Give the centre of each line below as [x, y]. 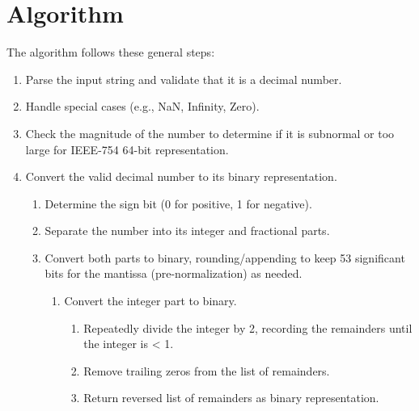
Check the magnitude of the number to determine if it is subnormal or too [210, 133]
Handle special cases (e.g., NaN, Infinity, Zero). [142, 106]
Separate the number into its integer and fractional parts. [187, 231]
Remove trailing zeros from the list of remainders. [207, 370]
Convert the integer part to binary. [150, 301]
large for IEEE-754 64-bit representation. [127, 149]
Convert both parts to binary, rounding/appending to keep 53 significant [225, 257]
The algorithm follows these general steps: [111, 52]
